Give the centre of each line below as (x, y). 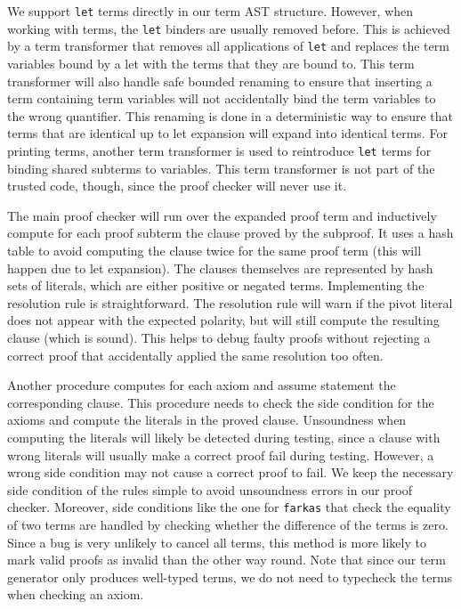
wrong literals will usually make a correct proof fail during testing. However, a (221, 455)
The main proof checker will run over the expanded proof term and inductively (222, 215)
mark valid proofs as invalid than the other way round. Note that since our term (226, 560)
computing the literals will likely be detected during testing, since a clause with (224, 437)
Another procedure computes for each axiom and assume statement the (202, 385)
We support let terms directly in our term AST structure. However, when (210, 11)
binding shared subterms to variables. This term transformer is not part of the (221, 168)
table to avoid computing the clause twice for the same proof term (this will (214, 250)
